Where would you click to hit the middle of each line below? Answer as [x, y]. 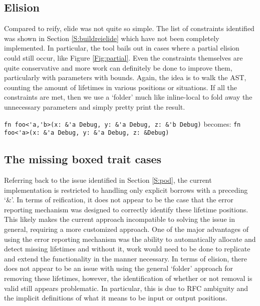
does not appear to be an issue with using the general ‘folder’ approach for [119, 268]
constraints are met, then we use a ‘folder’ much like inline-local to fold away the [128, 97]
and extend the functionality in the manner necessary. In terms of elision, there [126, 258]
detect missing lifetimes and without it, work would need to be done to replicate [127, 249]
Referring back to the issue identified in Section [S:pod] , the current [108, 180]
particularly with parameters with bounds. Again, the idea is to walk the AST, [125, 77]
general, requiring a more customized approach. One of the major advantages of [126, 229]
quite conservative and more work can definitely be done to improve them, [118, 67]
